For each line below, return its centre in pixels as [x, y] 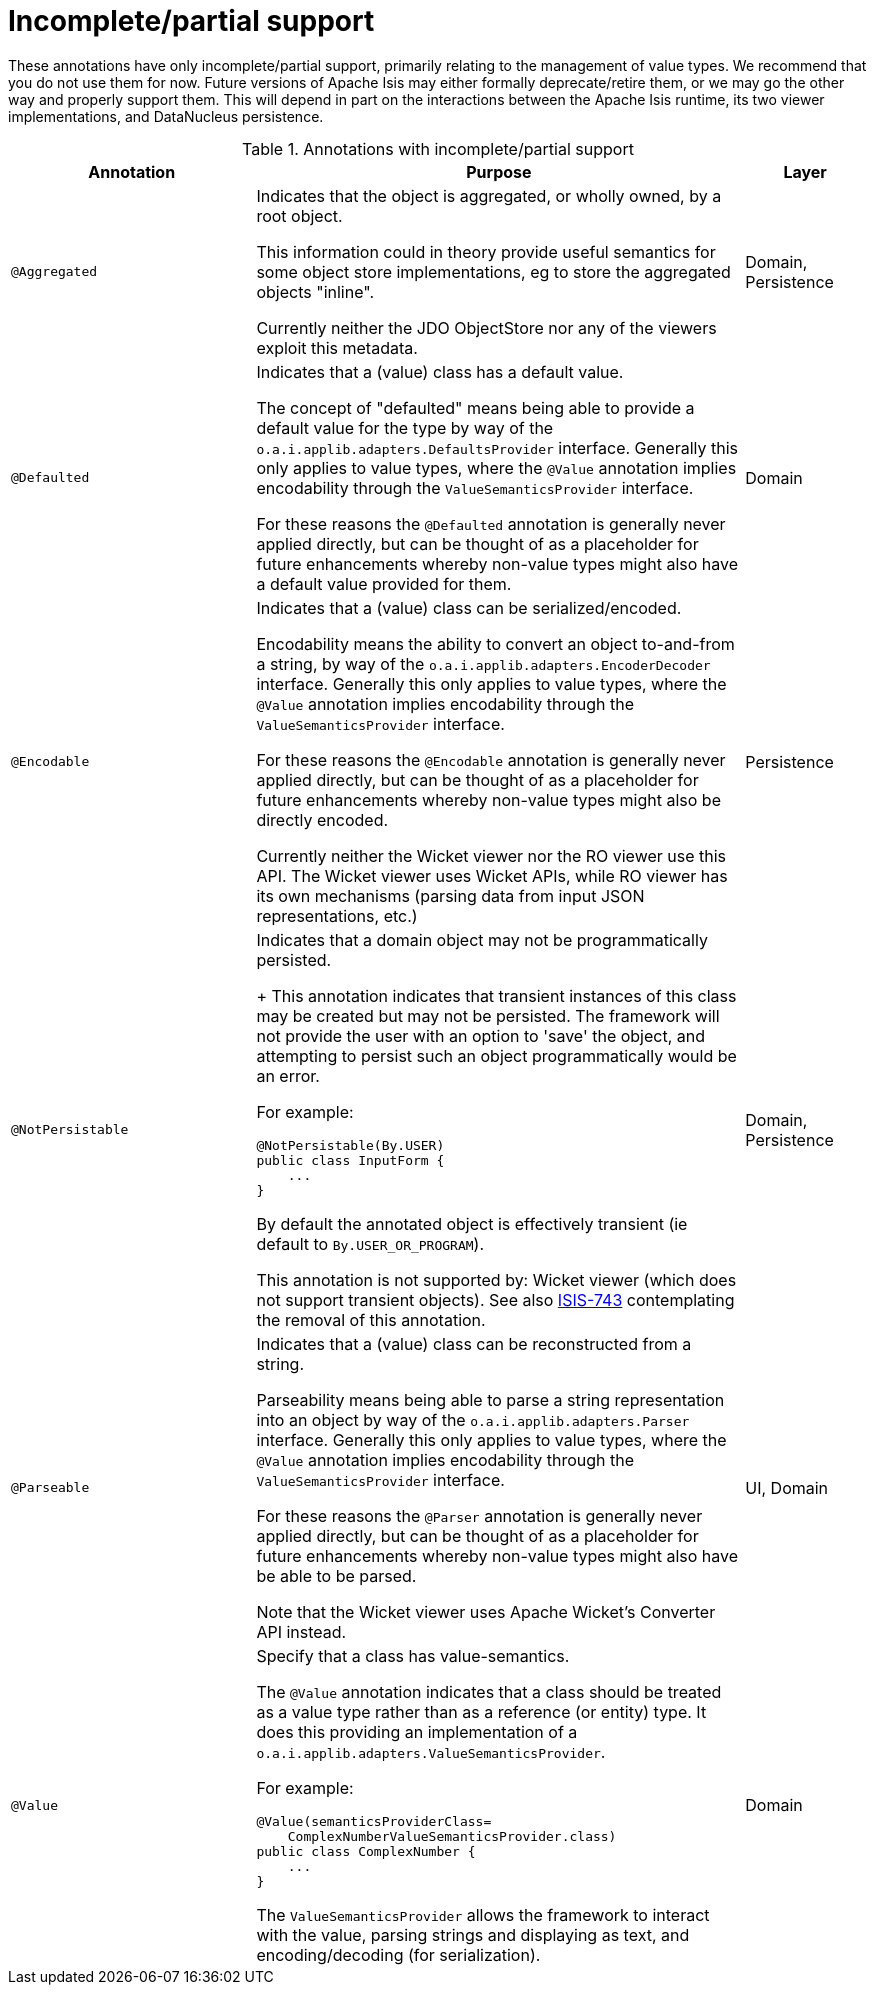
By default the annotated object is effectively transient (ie [472, 1223]
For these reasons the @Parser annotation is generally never [479, 1515]
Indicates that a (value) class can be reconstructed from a [474, 1343]
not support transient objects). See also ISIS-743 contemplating [495, 1299]
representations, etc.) [337, 915]
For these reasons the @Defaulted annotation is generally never [491, 523]
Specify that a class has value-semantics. [413, 1655]
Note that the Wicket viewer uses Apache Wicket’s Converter [486, 1611]
